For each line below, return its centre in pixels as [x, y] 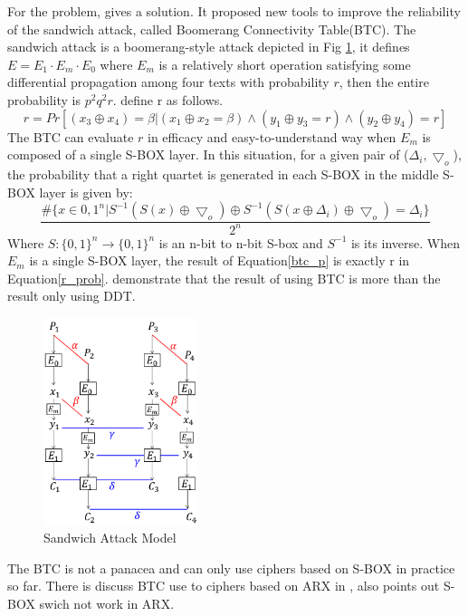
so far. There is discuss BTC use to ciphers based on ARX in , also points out [224, 586]
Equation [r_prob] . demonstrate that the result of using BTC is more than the [224, 278]
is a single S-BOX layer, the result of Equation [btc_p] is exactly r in [220, 260]
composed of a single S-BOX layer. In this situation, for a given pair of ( [208, 154]
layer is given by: [86, 192]
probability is [44, 99]
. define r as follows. [168, 99]
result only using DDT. [72, 296]
